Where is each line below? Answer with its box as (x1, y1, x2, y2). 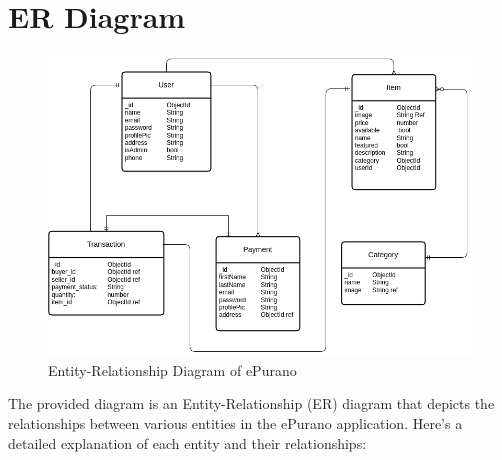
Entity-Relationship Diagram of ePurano (48, 359, 297, 380)
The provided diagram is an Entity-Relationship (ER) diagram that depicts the (8, 393, 495, 414)
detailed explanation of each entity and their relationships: (8, 432, 367, 453)
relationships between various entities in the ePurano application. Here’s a (8, 413, 463, 434)
